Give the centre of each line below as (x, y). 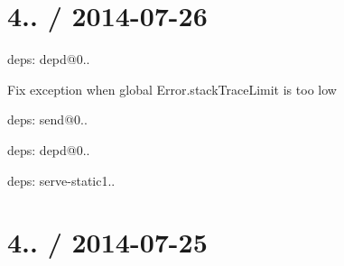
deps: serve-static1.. (61, 180)
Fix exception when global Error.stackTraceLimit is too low (172, 89)
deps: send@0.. (47, 119)
